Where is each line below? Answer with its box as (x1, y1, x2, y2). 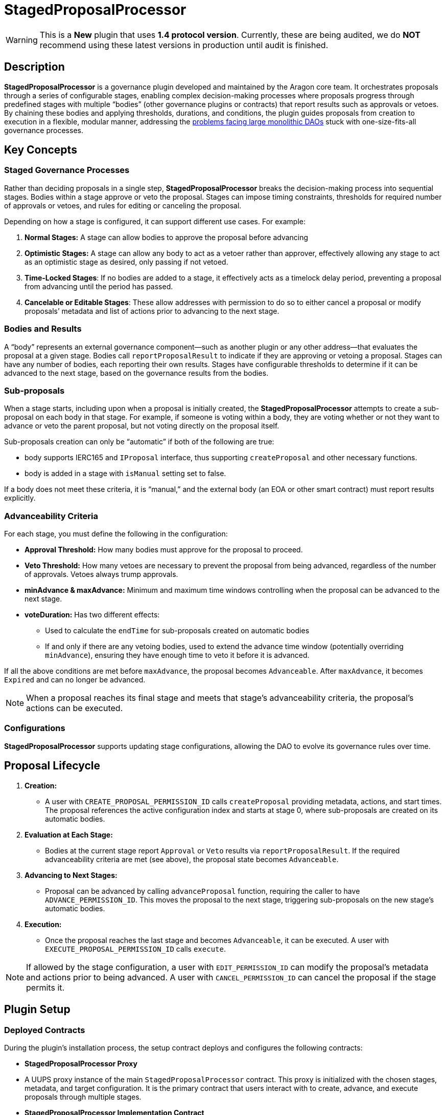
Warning (6, 34, 38, 45)
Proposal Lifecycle (4, 759, 101, 773)
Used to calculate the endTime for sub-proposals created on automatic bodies (45, 626, 310, 635)
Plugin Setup (4, 1003, 71, 1016)
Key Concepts (4, 143, 77, 157)
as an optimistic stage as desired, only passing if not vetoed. (25, 257, 228, 266)
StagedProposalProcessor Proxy (25, 1059, 137, 1068)
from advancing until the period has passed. (25, 282, 173, 291)
